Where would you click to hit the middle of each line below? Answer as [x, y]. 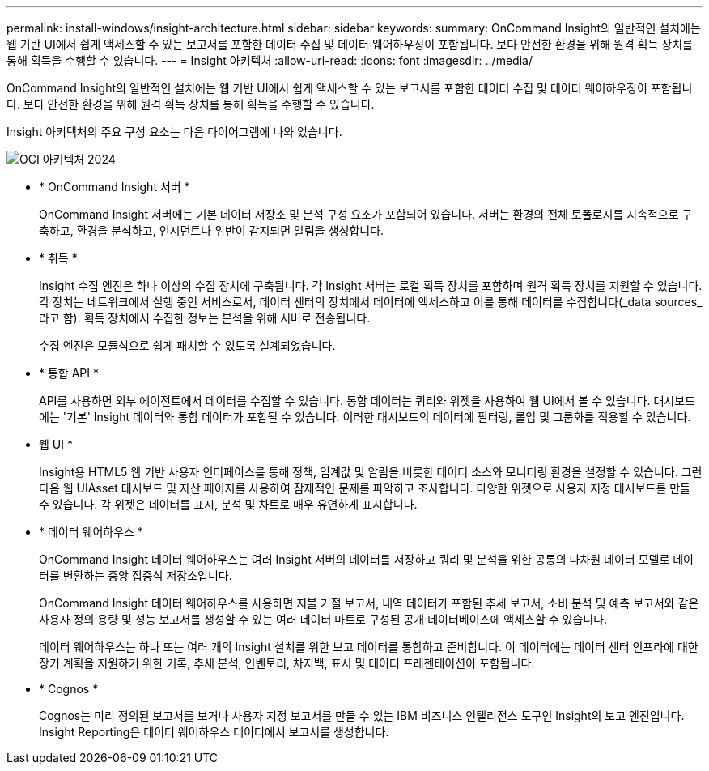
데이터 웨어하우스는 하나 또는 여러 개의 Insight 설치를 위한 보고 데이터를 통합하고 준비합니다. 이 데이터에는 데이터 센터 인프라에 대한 [369, 647]
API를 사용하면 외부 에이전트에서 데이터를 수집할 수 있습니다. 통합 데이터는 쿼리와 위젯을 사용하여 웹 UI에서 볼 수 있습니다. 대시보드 [367, 400]
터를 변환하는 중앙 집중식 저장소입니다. [136, 575]
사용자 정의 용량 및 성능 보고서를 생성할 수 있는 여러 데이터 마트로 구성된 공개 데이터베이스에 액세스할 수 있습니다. [323, 619]
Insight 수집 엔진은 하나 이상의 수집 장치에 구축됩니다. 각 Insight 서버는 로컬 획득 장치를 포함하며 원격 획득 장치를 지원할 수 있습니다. [371, 285]
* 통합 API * [69, 373]
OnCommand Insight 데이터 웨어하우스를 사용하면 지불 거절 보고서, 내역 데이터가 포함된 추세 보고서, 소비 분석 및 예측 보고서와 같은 [369, 603]
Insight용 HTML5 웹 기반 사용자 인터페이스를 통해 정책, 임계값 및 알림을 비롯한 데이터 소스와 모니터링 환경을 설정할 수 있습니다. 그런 [371, 472]
